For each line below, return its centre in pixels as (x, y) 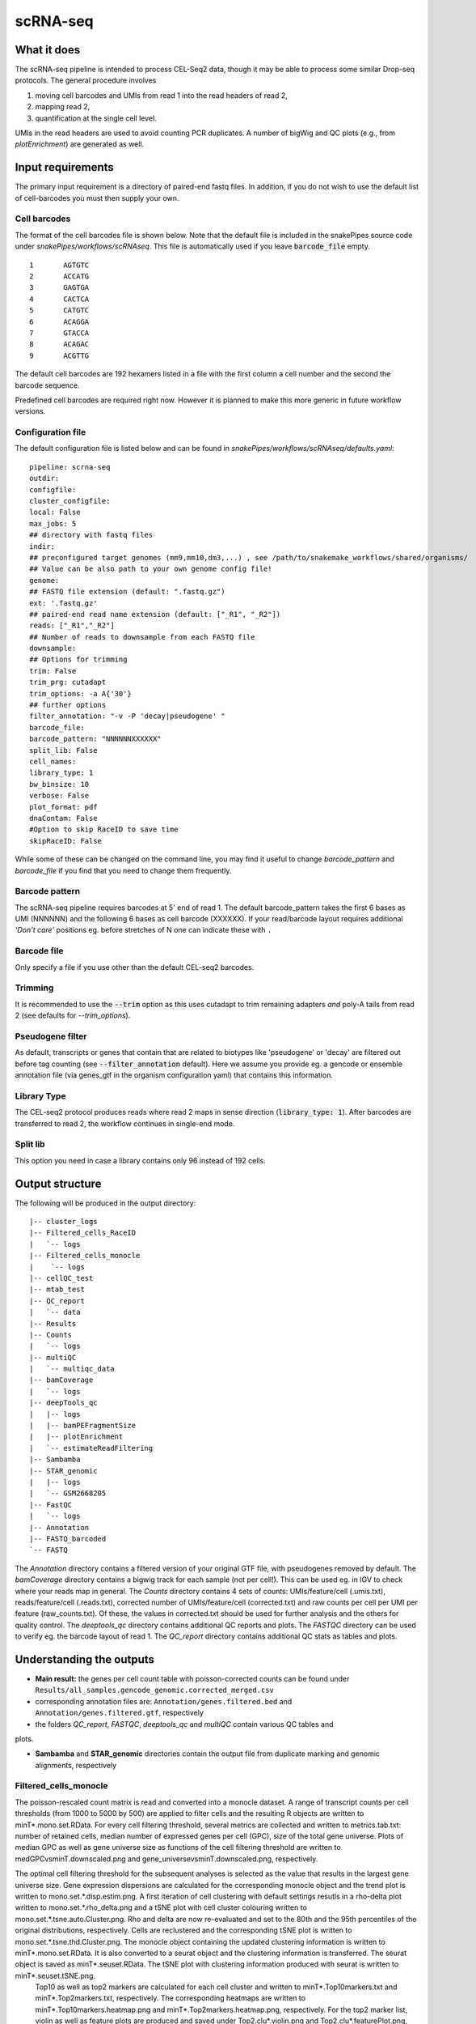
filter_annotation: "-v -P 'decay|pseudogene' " (127, 716)
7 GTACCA (59, 333)
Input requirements (65, 167)
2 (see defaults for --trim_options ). (73, 1015)
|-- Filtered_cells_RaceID (83, 1233)
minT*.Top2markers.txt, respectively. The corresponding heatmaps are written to (171, 1998)
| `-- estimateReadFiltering (91, 1448)
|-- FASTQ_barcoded (68, 1539)
